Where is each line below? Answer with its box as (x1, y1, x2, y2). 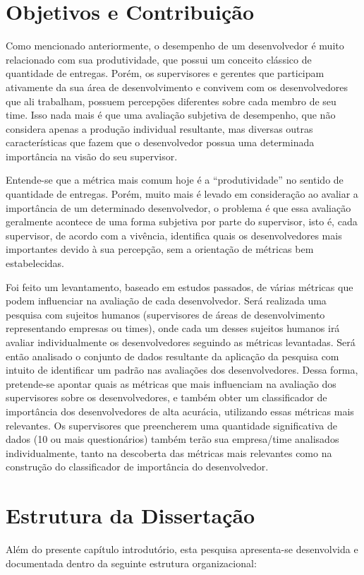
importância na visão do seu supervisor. (6, 148, 178, 163)
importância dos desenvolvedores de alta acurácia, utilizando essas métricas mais (6, 403, 354, 418)
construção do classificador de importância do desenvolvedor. (6, 459, 269, 474)
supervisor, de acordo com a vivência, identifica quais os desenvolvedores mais (6, 227, 342, 242)
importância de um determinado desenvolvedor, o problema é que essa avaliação (6, 200, 351, 215)
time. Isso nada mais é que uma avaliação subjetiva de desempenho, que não (6, 107, 336, 122)
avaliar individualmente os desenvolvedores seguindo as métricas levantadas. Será (6, 335, 356, 349)
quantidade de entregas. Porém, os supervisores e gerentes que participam (6, 66, 324, 81)
